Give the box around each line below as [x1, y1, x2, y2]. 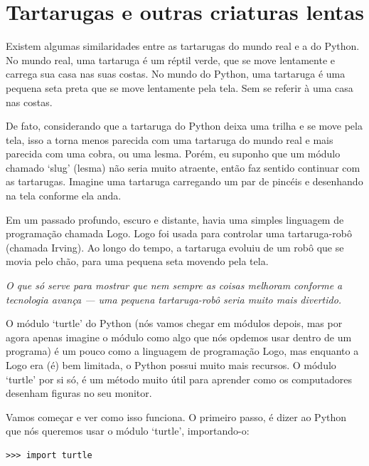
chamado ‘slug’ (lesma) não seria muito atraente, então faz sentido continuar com [6, 160, 360, 175]
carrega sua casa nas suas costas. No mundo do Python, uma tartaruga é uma [6, 66, 346, 81]
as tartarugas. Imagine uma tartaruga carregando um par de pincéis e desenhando [6, 174, 363, 189]
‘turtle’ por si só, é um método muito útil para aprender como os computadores [6, 371, 353, 386]
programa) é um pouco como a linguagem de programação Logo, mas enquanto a [6, 343, 359, 358]
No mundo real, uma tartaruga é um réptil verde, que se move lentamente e [6, 52, 335, 67]
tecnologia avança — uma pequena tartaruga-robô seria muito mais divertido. [6, 291, 342, 306]
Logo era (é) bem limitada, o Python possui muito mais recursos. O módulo [6, 358, 336, 372]
